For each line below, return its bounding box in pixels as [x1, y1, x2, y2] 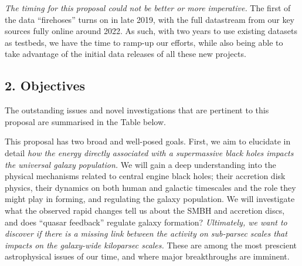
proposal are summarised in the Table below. [5, 115, 166, 127]
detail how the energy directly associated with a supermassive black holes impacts [5, 146, 294, 159]
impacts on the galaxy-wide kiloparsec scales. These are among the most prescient [5, 238, 297, 251]
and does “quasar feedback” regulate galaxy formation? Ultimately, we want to [5, 216, 287, 228]
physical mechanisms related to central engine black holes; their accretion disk [5, 170, 286, 182]
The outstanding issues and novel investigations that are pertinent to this [5, 104, 269, 116]
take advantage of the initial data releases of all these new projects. [5, 48, 246, 60]
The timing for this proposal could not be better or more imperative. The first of [5, 2, 291, 14]
